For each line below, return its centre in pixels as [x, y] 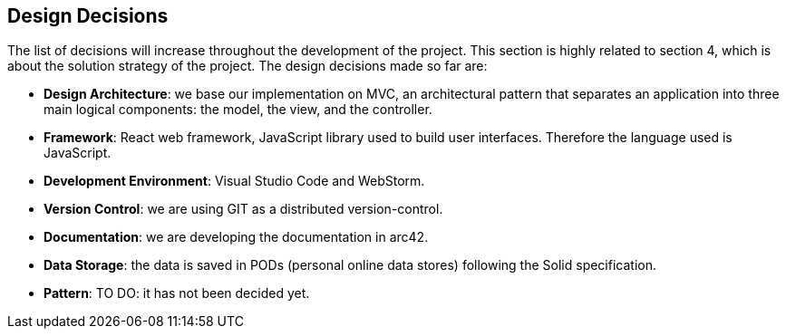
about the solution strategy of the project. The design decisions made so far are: [247, 66]
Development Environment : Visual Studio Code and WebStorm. [234, 181]
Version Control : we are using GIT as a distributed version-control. [243, 209]
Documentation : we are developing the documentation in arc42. [236, 237]
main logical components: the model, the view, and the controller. [238, 110]
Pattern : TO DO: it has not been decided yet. [177, 293]
